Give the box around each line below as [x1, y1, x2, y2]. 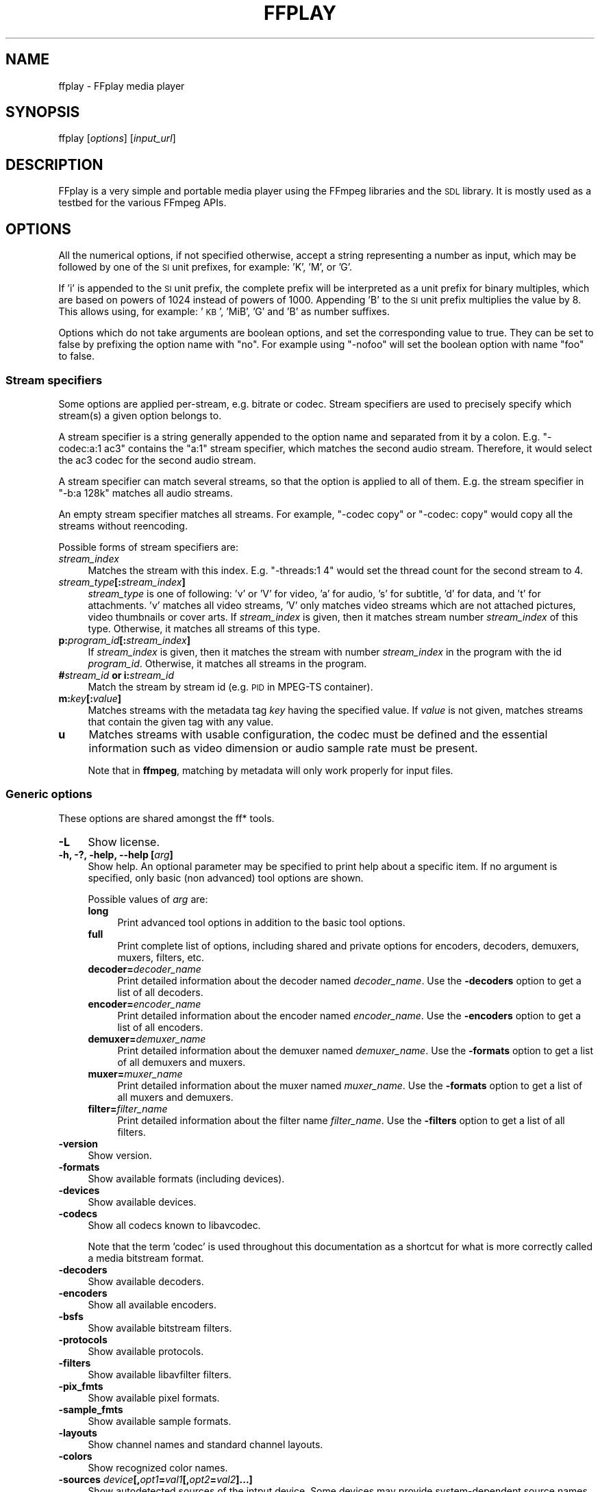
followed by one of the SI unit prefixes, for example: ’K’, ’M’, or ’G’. [58, 261, 353, 273]
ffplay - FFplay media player [58, 79, 185, 92]
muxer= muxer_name [88, 1067, 183, 1080]
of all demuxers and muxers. [117, 1056, 246, 1068]
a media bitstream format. [88, 1252, 204, 1264]
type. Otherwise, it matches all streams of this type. [88, 622, 321, 634]
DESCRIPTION [5, 156, 103, 173]
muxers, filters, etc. [117, 951, 205, 963]
